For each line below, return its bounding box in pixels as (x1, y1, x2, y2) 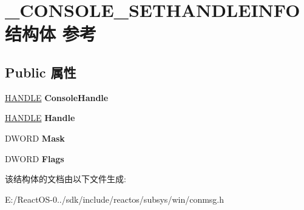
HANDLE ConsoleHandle (5, 91, 109, 103)
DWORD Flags (5, 152, 64, 165)
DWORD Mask (5, 131, 65, 144)
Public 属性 (5, 62, 76, 81)
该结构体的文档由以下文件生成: (5, 172, 126, 185)
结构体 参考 (5, 21, 96, 46)
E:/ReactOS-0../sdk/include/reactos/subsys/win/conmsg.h (5, 192, 225, 205)
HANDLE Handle (5, 111, 75, 124)
